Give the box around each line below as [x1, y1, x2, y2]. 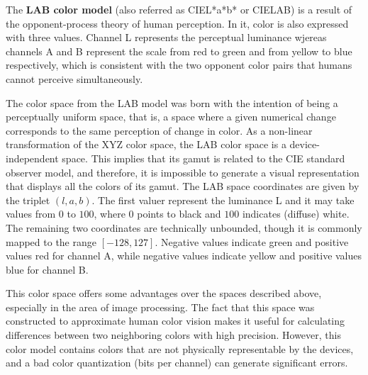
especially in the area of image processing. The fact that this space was [6, 299, 315, 314]
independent [6, 150, 59, 165]
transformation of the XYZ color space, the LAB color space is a [6, 137, 286, 152]
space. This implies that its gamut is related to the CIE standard [62, 150, 345, 165]
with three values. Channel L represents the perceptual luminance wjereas [6, 30, 327, 45]
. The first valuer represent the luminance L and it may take [91, 192, 355, 207]
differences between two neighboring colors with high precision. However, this [6, 328, 341, 342]
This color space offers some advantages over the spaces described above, [6, 286, 322, 301]
